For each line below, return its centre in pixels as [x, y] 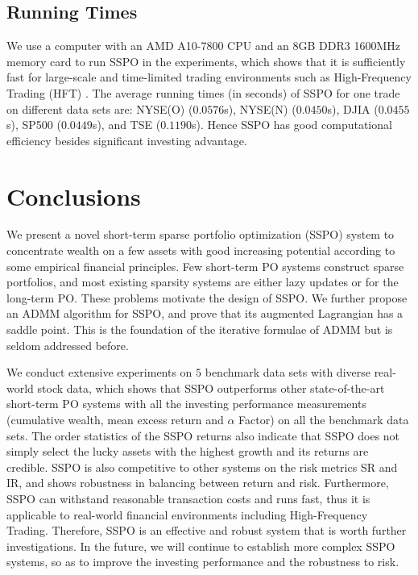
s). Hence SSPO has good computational [292, 125]
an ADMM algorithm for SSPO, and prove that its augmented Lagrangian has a [205, 313]
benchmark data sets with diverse [288, 372]
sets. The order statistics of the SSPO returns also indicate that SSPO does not [203, 435]
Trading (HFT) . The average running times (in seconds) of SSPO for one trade [203, 92]
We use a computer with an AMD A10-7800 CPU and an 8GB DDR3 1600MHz [204, 46]
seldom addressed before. [68, 345]
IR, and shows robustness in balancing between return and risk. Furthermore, [198, 483]
